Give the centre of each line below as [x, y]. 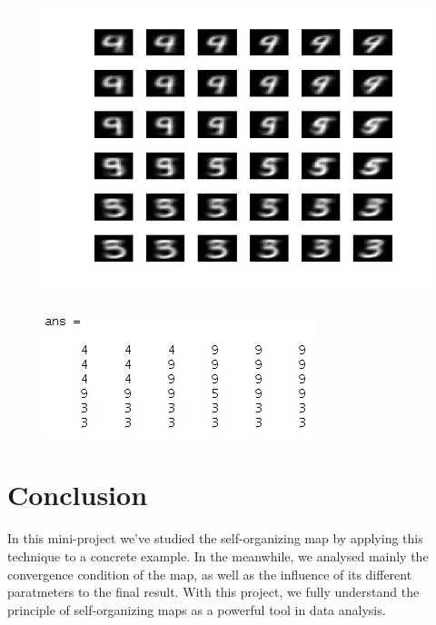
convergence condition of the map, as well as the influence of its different [210, 574]
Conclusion [78, 495]
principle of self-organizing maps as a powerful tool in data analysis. [197, 609]
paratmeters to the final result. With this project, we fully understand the [213, 592]
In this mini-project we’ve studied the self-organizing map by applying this [215, 538]
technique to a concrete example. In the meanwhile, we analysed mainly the [218, 556]
